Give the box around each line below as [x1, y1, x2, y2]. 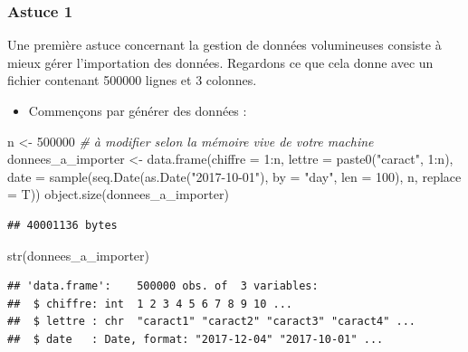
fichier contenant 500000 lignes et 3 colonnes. [7, 71, 257, 90]
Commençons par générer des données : [28, 101, 247, 119]
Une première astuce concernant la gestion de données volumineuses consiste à [7, 35, 442, 54]
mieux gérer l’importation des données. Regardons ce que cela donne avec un [7, 52, 434, 71]
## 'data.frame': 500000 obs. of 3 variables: [7, 280, 319, 293]
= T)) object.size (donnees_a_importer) [7, 185, 229, 204]
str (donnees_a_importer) [7, 245, 150, 264]
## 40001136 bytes [7, 218, 118, 232]
